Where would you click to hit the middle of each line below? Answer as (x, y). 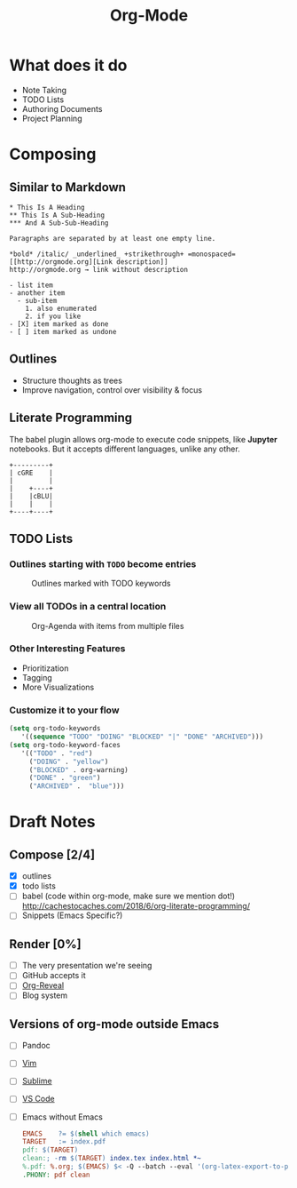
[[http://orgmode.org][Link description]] (89, 262)
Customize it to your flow (64, 710)
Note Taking (44, 90)
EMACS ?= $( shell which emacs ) (86, 1134)
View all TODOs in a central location (88, 607)
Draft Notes (52, 822)
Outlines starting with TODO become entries (103, 563)
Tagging (37, 677)
